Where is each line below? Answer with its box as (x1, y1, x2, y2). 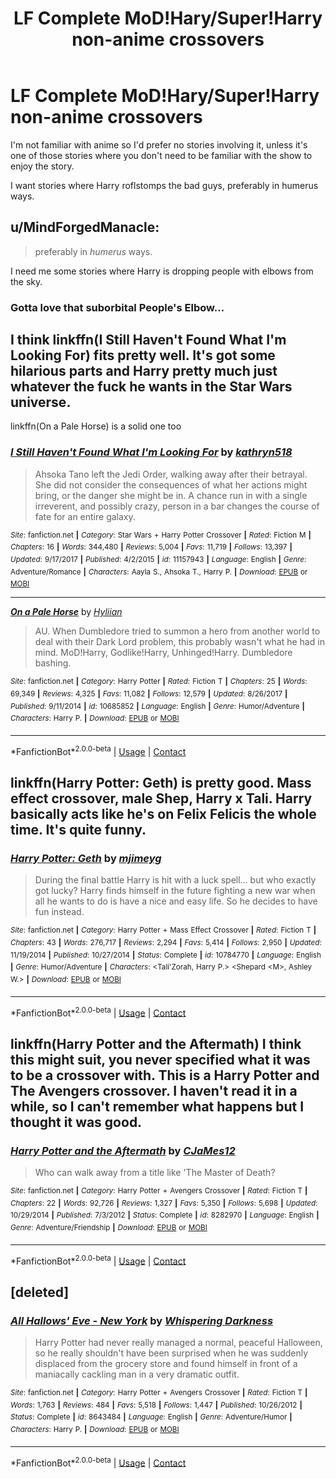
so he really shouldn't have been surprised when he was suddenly (34, 1347, 309, 1359)
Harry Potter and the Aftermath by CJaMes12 (10, 1143, 236, 1157)
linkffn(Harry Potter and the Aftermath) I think (10, 1035, 302, 1052)
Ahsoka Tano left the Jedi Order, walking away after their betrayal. (34, 468, 308, 480)
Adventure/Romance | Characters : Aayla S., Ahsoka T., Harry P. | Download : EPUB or (10, 567, 308, 577)
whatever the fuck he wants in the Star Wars (10, 378, 293, 396)
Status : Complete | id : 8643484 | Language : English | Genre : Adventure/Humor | (10, 1412, 293, 1422)
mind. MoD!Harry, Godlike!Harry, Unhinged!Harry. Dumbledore (34, 647, 293, 659)
